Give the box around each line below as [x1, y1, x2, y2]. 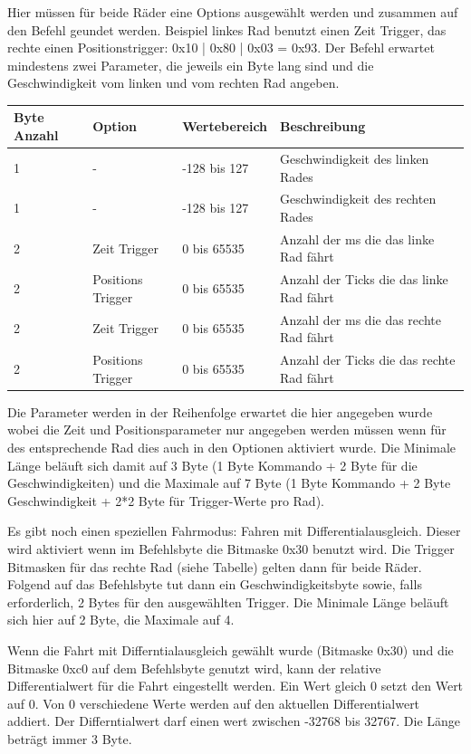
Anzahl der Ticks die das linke [280, 270, 448, 289]
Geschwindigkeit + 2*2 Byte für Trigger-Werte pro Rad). [7, 491, 324, 510]
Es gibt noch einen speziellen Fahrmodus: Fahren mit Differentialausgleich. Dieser [7, 521, 461, 540]
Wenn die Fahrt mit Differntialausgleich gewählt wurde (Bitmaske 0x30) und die [7, 640, 454, 659]
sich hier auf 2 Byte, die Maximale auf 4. [7, 610, 235, 629]
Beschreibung [280, 117, 366, 136]
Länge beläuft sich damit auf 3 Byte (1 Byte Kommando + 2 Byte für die [7, 455, 418, 474]
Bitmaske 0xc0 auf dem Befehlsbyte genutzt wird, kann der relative [7, 658, 381, 677]
